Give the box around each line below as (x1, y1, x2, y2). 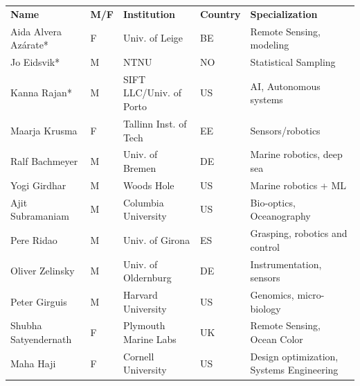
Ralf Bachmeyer (10, 154, 78, 168)
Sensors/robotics (250, 123, 321, 137)
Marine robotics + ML (250, 177, 346, 192)
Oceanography (250, 209, 311, 223)
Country (200, 6, 241, 21)
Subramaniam (10, 209, 69, 223)
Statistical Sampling (250, 55, 336, 69)
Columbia (123, 195, 164, 209)
